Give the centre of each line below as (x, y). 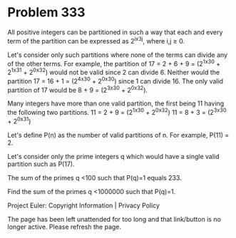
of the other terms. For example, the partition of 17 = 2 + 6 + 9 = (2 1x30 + (114, 63)
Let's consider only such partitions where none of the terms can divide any (118, 55)
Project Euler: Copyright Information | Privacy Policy (84, 205)
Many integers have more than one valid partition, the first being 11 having (116, 103)
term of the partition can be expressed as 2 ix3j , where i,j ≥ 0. (96, 40)
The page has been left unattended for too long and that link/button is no (114, 219)
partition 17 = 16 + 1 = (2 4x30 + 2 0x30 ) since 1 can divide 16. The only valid (115, 81)
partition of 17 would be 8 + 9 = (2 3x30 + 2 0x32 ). (78, 89)
